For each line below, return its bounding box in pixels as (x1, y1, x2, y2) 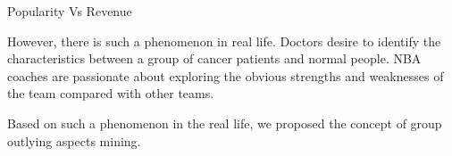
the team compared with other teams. (7, 84, 214, 103)
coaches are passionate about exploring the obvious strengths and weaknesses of (7, 66, 444, 85)
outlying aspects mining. (7, 131, 141, 150)
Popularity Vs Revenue (7, 2, 132, 20)
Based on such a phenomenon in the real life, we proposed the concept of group (7, 113, 442, 132)
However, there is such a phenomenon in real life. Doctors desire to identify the (7, 31, 441, 50)
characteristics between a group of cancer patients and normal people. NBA (7, 49, 422, 68)
